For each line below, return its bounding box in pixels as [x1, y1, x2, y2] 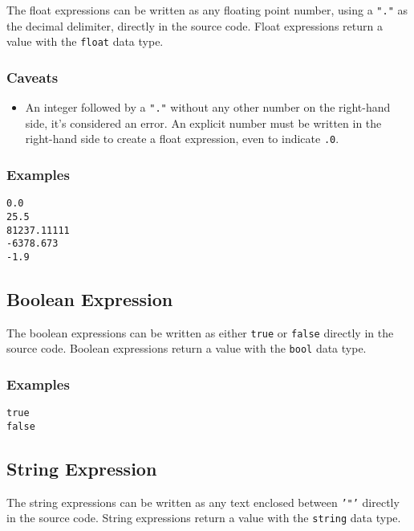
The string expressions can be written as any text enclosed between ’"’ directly [6, 493, 400, 510]
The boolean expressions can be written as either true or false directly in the [6, 324, 394, 341]
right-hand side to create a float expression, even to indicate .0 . [25, 130, 339, 147]
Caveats [6, 67, 59, 87]
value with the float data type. [6, 33, 164, 50]
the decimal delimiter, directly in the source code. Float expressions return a [6, 17, 383, 34]
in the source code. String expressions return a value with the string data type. [6, 509, 401, 526]
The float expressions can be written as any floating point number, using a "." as [6, 2, 408, 18]
